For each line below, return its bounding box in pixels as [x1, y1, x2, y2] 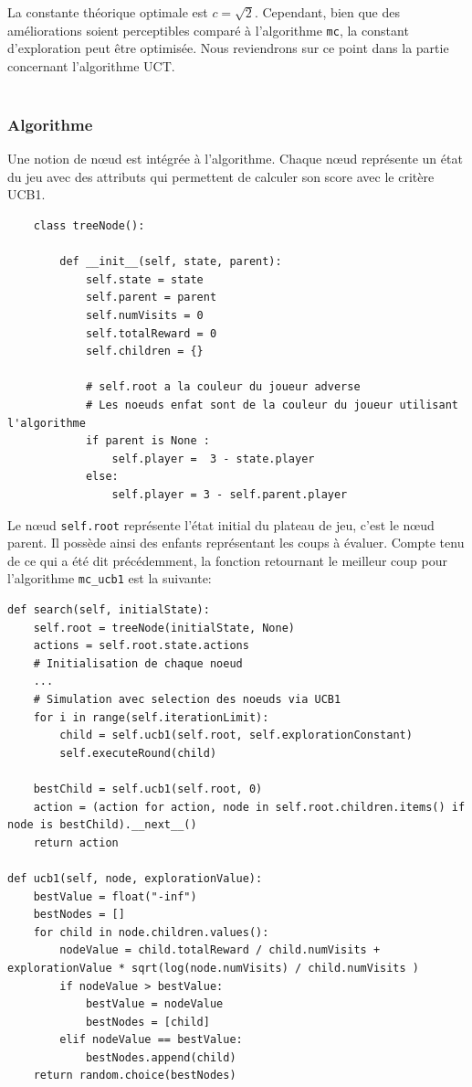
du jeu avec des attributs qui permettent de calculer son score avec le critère [7, 166, 435, 186]
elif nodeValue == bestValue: [59, 1033, 243, 1047]
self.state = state [85, 272, 204, 286]
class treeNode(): [33, 219, 145, 233]
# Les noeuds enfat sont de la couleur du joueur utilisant [85, 398, 458, 411]
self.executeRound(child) [59, 746, 217, 760]
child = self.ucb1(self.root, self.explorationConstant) [59, 729, 413, 742]
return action [33, 836, 119, 849]
